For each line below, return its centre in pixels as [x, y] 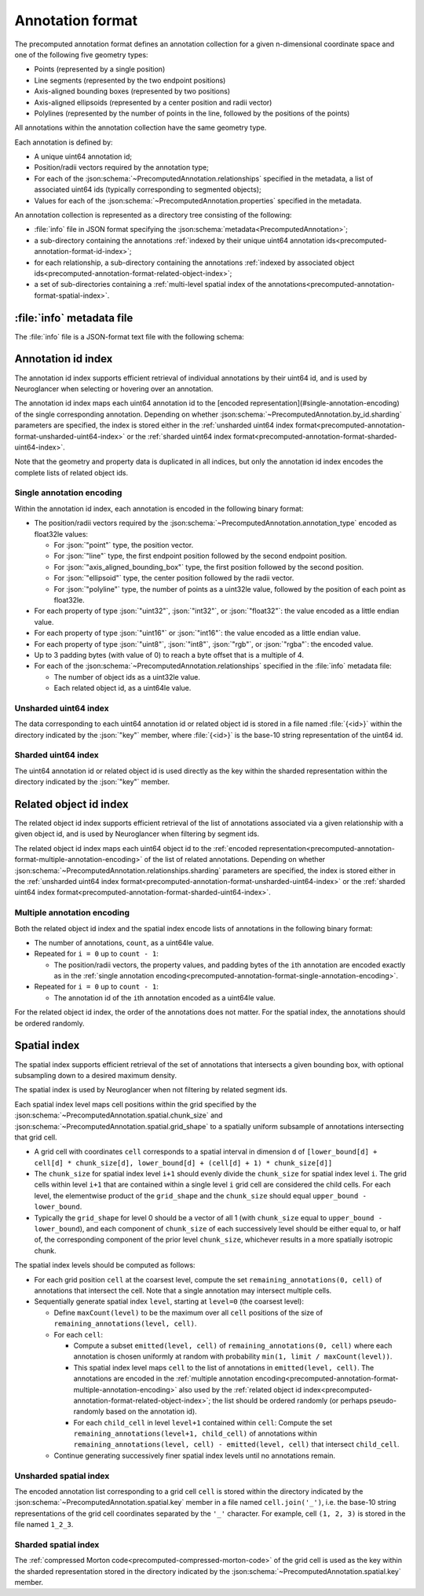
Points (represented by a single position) [100, 69]
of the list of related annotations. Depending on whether [235, 860]
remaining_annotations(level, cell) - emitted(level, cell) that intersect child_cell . [236, 1444]
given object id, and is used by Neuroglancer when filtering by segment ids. [137, 834]
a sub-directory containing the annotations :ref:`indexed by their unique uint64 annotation [179, 240]
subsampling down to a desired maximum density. [95, 1075]
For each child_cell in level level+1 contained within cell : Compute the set [203, 1422]
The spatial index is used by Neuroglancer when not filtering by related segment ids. [151, 1090]
